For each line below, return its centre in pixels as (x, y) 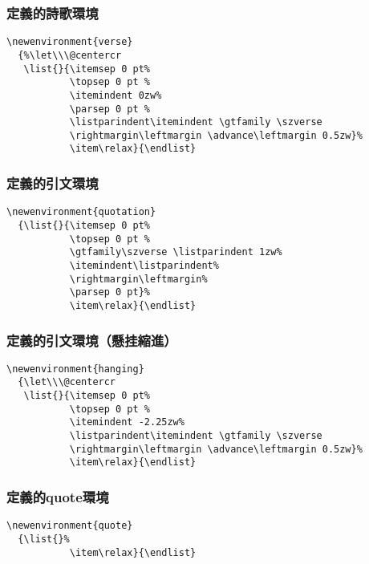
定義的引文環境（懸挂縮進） (92, 340)
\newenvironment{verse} (70, 42)
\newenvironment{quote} (70, 526)
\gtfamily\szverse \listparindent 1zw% (176, 252)
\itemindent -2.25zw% (127, 422)
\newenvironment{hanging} (75, 369)
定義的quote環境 (58, 496)
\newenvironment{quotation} (81, 212)
